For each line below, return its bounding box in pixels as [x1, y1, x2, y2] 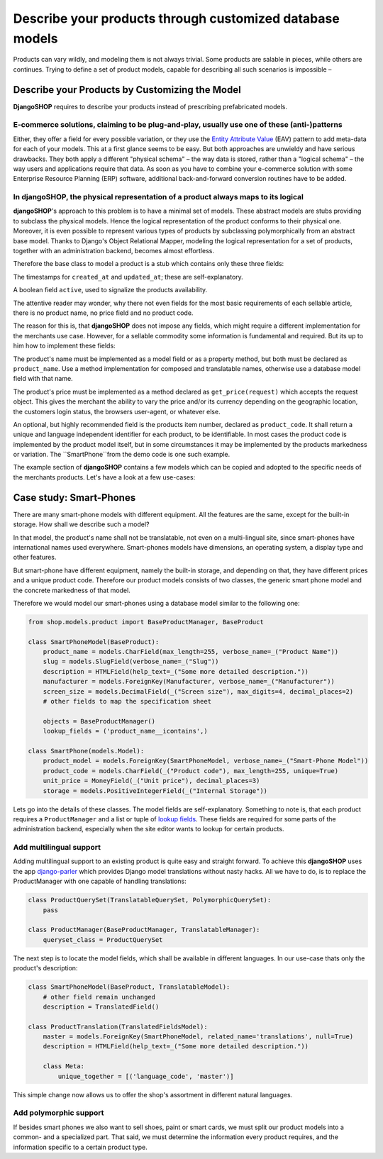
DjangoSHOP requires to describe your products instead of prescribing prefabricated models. [13, 102, 287, 111]
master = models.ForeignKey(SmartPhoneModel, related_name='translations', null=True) [43, 1033, 354, 1041]
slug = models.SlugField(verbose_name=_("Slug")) [43, 658, 219, 666]
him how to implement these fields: [13, 341, 116, 350]
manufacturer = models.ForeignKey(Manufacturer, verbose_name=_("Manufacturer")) [43, 677, 335, 686]
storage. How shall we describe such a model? [13, 520, 150, 528]
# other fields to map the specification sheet [43, 697, 212, 705]
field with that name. [13, 375, 74, 383]
